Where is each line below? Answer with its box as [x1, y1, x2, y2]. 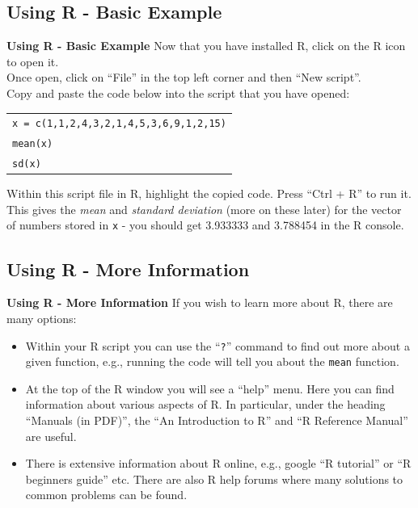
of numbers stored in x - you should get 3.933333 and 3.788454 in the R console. [6, 216, 404, 233]
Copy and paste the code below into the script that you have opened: [6, 84, 350, 101]
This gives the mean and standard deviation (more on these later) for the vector [6, 200, 402, 217]
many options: [6, 309, 77, 326]
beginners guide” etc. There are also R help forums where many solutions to [25, 470, 403, 487]
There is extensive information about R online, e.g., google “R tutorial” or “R [25, 455, 412, 472]
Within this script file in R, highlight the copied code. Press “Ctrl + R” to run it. [6, 185, 412, 202]
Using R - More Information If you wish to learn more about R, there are [6, 294, 393, 311]
